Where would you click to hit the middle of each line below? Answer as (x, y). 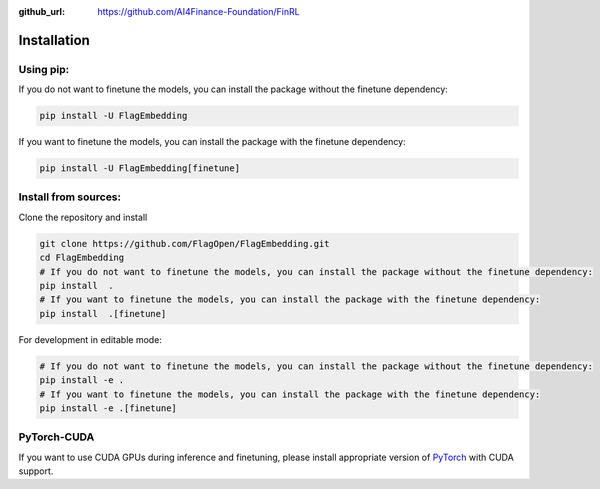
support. (36, 471)
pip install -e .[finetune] (108, 408)
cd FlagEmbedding (82, 258)
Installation (54, 40)
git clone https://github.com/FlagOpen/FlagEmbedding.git (184, 243)
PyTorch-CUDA (56, 437)
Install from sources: (70, 197)
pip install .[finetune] (103, 313)
